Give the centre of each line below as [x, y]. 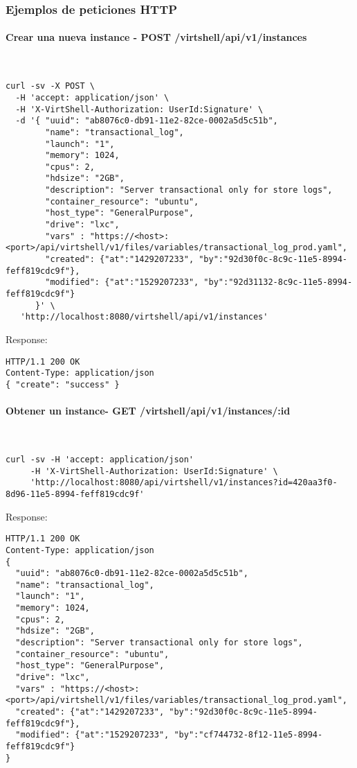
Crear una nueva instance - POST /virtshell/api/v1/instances [156, 37]
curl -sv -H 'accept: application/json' [100, 459]
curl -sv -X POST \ [50, 86]
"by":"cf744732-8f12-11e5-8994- [248, 735]
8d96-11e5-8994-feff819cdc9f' [75, 494]
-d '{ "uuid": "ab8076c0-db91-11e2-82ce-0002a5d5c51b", [147, 121]
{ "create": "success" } [63, 384]
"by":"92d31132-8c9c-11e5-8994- [278, 282]
